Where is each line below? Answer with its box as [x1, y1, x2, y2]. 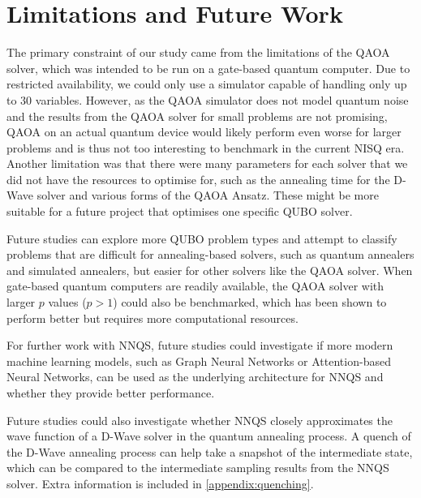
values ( [48, 294, 87, 311]
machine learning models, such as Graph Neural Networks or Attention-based [6, 352, 391, 369]
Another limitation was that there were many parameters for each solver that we [6, 155, 408, 172]
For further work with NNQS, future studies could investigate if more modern [6, 337, 393, 354]
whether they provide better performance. [6, 384, 215, 401]
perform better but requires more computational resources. [6, 309, 299, 326]
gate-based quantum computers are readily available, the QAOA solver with [6, 277, 384, 294]
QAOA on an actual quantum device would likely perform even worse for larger [6, 123, 402, 140]
